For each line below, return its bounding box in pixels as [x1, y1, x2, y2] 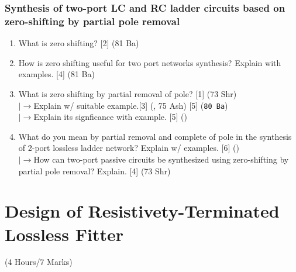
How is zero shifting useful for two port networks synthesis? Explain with [18, 56, 281, 68]
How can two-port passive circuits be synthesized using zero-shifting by [33, 153, 289, 165]
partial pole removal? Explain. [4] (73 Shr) [18, 164, 171, 177]
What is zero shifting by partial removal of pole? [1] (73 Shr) [18, 87, 237, 99]
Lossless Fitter [5, 222, 124, 246]
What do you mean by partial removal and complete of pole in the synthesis [18, 130, 292, 142]
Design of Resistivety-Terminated [5, 199, 280, 223]
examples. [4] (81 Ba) [18, 68, 95, 80]
